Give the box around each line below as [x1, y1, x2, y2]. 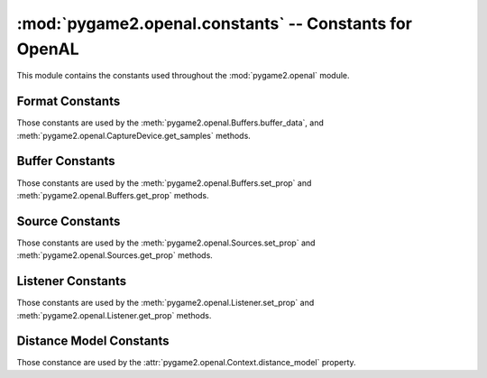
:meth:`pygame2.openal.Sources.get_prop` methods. [16, 250, 214, 261]
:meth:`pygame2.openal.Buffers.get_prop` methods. [16, 189, 209, 200]
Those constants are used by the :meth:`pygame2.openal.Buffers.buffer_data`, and [16, 117, 325, 128]
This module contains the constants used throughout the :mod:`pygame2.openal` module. [16, 70, 351, 81]
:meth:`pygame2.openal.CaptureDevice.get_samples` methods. [16, 130, 252, 141]
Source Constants [16, 213, 121, 229]
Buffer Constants [16, 153, 115, 169]
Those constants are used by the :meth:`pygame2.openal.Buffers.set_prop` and [16, 177, 312, 189]
